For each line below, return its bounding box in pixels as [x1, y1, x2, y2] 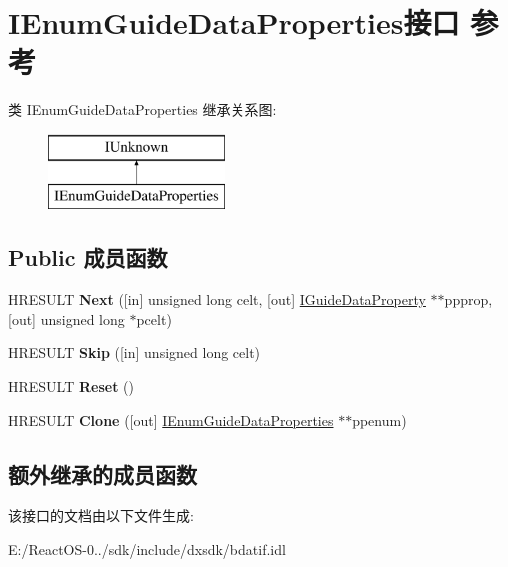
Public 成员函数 [8, 242, 168, 273]
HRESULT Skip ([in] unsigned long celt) [8, 342, 261, 363]
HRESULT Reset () [8, 376, 134, 397]
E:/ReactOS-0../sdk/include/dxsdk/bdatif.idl [8, 539, 286, 560]
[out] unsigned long [8, 308, 125, 329]
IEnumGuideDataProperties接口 [8, 2, 460, 43]
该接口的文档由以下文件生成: [8, 505, 194, 526]
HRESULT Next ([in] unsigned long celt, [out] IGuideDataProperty [8, 289, 426, 310]
